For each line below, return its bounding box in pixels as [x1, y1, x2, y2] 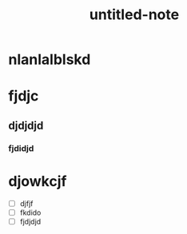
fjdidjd [8, 142, 34, 153]
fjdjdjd [19, 216, 42, 226]
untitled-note [89, 6, 180, 24]
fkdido [19, 208, 42, 217]
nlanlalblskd [8, 50, 91, 69]
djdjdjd [8, 118, 44, 133]
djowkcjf [8, 172, 67, 190]
